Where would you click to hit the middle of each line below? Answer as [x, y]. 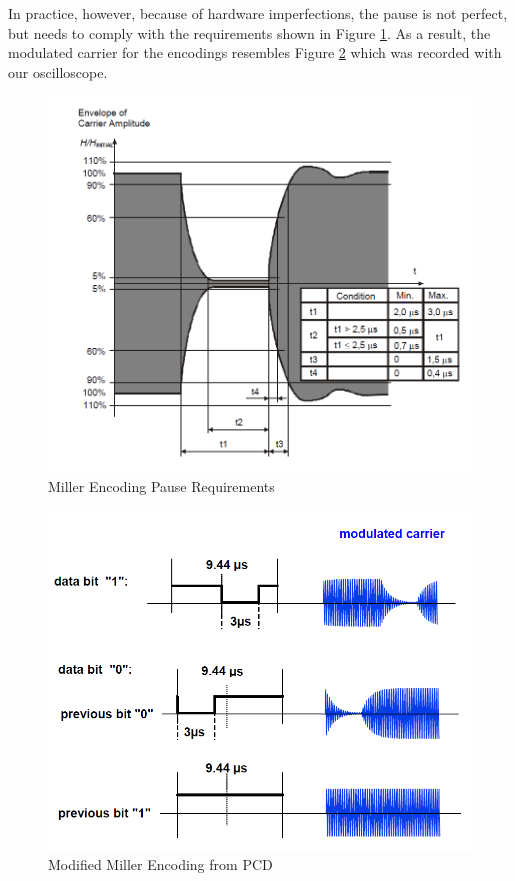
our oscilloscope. [58, 71]
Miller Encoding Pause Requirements [161, 485]
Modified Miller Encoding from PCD [160, 864]
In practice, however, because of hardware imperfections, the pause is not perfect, [258, 13]
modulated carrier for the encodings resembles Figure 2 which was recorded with [255, 52]
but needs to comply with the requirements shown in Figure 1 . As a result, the [249, 32]
